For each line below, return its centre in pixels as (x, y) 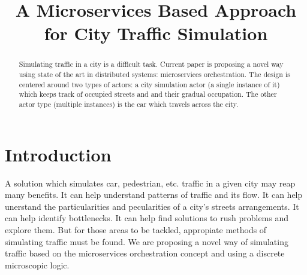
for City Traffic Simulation (156, 33)
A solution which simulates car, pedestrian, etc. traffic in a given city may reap (150, 183)
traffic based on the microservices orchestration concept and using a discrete (145, 253)
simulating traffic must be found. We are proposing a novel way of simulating (147, 241)
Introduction (58, 154)
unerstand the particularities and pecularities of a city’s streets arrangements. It (152, 206)
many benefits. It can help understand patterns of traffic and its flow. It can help (154, 195)
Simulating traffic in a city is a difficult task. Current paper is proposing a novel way (151, 64)
